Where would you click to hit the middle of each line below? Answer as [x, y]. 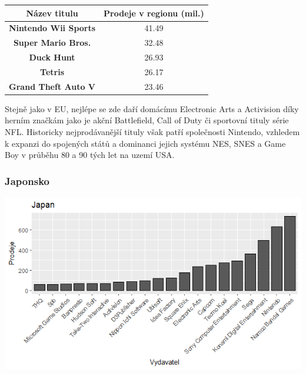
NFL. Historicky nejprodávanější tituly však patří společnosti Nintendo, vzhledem [152, 132]
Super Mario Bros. [52, 43]
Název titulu [52, 13]
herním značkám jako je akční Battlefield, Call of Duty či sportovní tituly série [147, 120]
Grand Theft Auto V [52, 86]
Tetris [52, 71]
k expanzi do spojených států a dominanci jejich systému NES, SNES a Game [145, 143]
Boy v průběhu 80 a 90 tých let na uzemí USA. [90, 155]
